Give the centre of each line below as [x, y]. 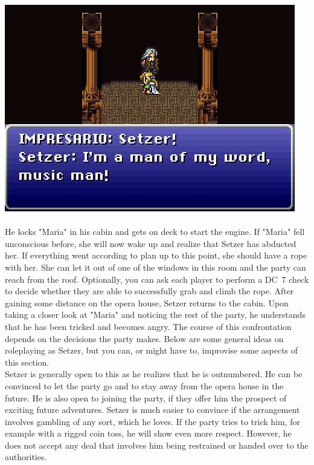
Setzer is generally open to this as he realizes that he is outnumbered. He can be [154, 374]
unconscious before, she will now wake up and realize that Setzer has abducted [151, 243]
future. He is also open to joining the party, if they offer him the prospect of [146, 397]
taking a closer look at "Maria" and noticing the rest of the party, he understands [155, 315]
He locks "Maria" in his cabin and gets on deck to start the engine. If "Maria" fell [155, 232]
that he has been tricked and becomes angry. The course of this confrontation [148, 326]
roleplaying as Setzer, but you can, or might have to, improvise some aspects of [152, 350]
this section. [27, 362]
